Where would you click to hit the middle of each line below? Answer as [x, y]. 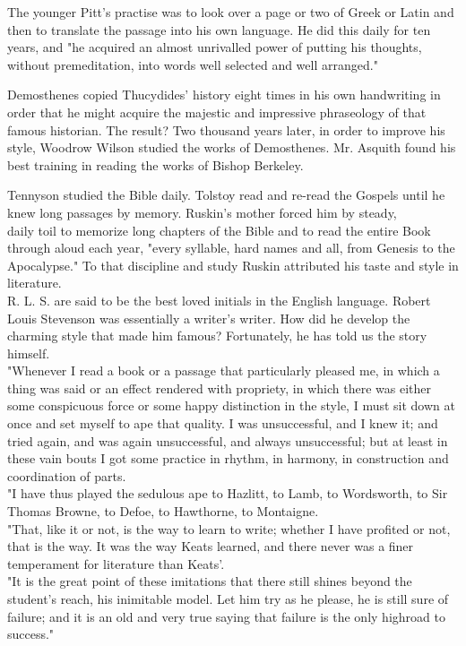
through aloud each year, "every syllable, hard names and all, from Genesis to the [231, 248]
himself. [29, 353]
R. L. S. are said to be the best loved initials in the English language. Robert [219, 300]
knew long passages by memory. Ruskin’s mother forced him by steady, [202, 212]
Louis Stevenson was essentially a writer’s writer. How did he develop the [209, 318]
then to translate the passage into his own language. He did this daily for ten [219, 29]
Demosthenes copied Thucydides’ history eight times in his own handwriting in [224, 95]
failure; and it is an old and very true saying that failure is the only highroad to [226, 616]
